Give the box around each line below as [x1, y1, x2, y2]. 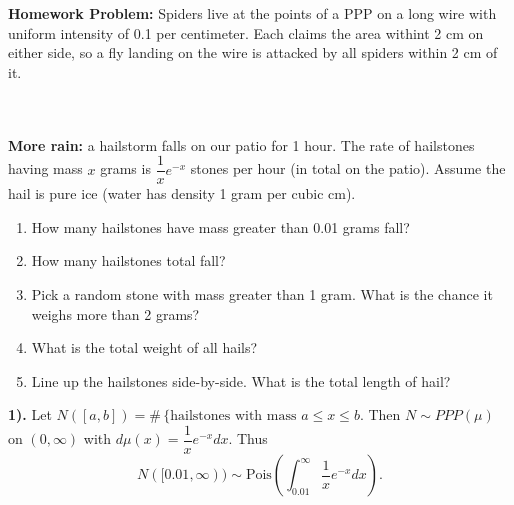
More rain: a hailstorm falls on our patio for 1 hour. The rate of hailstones [8, 134, 475, 155]
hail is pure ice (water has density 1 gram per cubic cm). [8, 183, 356, 204]
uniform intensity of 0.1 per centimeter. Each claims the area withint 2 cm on [8, 22, 484, 43]
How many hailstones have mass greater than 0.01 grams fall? [31, 216, 410, 237]
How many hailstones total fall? [31, 250, 226, 271]
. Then [359, 404, 401, 425]
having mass [8, 158, 83, 179]
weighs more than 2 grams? [31, 303, 200, 324]
